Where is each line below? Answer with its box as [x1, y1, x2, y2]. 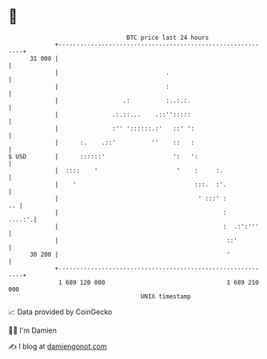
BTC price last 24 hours [126, 34, 209, 42]
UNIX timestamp [140, 292, 192, 301]
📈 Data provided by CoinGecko [8, 307, 113, 317]
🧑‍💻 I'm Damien [8, 325, 58, 335]
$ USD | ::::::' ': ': [8, 152, 198, 161]
